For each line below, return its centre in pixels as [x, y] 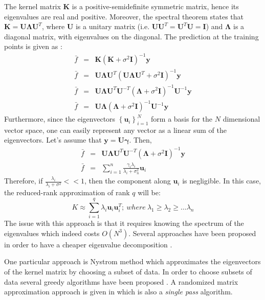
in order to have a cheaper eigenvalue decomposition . [88, 244]
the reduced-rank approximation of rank [67, 192]
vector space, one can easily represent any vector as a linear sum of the [115, 130]
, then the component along [127, 181]
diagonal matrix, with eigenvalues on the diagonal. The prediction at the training [131, 36]
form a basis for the [182, 119]
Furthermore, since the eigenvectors [60, 119]
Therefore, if [24, 181]
